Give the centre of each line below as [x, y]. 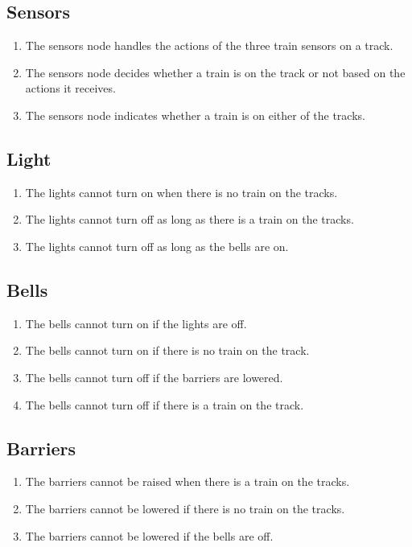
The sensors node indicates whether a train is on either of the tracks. [195, 115]
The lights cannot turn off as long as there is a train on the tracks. [190, 219]
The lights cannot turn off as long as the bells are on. [157, 246]
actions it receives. [70, 88]
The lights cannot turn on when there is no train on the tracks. [181, 192]
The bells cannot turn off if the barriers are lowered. [154, 377]
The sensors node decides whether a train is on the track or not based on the [215, 72]
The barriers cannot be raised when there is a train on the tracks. [187, 481]
